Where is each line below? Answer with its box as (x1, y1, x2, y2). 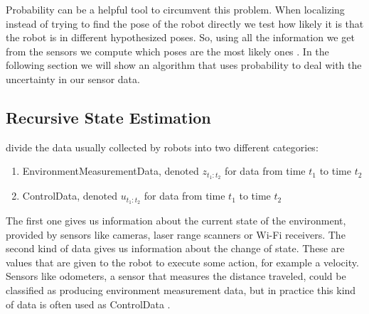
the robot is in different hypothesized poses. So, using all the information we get (6, 30, 355, 45)
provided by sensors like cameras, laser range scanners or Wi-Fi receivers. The (6, 227, 346, 242)
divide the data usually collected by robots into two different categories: (6, 139, 319, 154)
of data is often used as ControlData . (6, 296, 171, 311)
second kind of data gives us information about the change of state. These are (6, 241, 345, 256)
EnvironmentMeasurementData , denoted (22, 163, 199, 178)
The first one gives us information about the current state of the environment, (6, 213, 346, 228)
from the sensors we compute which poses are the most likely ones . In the (6, 43, 329, 58)
